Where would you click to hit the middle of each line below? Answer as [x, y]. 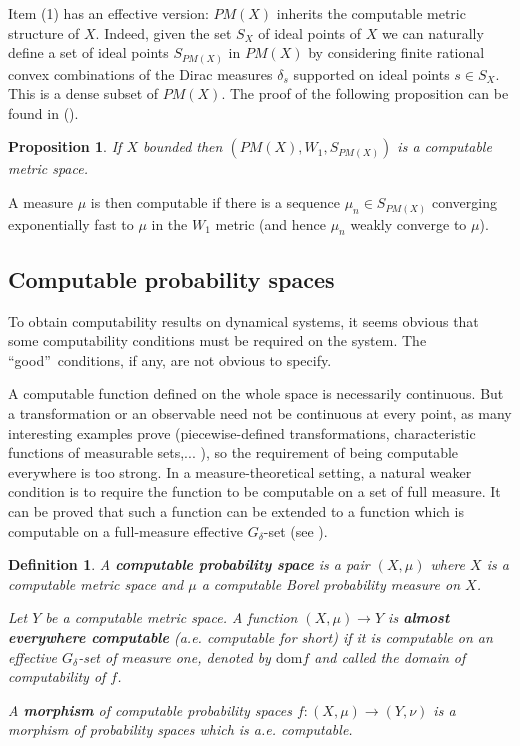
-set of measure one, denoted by [174, 656]
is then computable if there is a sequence [215, 202]
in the [169, 223]
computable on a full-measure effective [125, 530]
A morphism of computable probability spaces [150, 709]
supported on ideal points [371, 73]
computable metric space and [96, 583]
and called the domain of [390, 656]
